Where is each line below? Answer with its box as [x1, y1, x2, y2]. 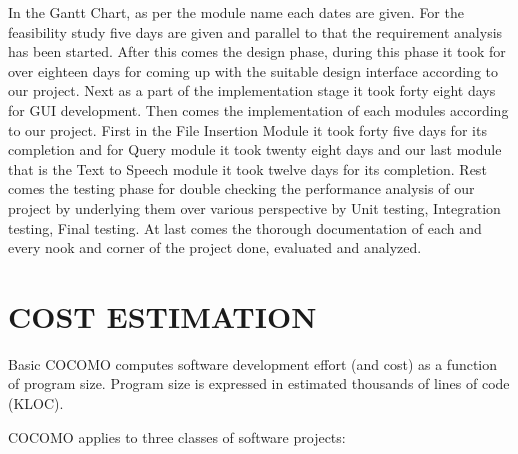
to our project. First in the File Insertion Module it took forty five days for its [8, 119, 487, 140]
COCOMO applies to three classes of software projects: [8, 426, 346, 447]
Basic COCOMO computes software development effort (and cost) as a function [8, 353, 498, 374]
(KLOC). [8, 393, 64, 414]
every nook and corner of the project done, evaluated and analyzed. [8, 237, 422, 258]
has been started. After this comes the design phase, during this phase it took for [8, 41, 506, 62]
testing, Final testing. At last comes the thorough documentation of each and [8, 217, 482, 238]
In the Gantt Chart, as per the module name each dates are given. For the [8, 2, 464, 22]
